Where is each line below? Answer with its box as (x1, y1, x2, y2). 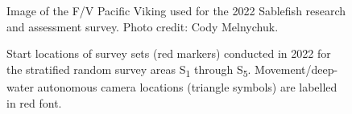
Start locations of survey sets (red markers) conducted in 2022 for (6, 45, 331, 62)
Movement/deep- (255, 60, 338, 77)
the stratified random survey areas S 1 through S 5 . (6, 60, 251, 79)
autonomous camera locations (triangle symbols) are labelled (37, 78, 338, 95)
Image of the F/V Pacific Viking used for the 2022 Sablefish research (6, 2, 346, 18)
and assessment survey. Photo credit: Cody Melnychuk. (6, 18, 279, 35)
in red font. (6, 94, 62, 111)
